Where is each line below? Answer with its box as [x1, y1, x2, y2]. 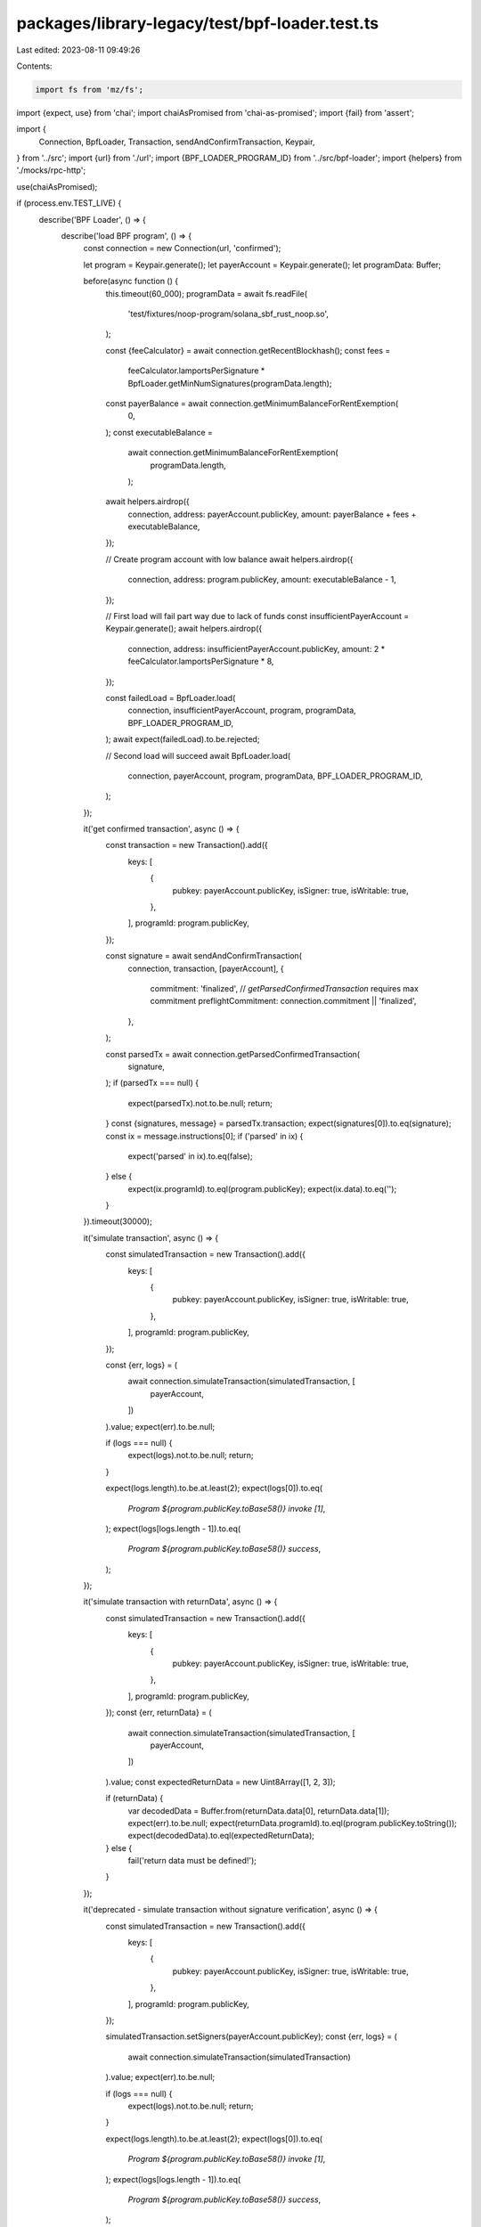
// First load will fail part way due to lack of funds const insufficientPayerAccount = [105, 611, 410, 622]
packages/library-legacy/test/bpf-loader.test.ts [16, 13, 379, 33]
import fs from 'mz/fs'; [35, 85, 144, 94]
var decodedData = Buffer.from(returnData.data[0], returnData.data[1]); [127, 1805, 390, 1816]
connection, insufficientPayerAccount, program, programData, [127, 705, 356, 716]
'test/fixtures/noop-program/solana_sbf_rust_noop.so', [127, 308, 329, 319]
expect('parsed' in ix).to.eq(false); [127, 1150, 253, 1162]
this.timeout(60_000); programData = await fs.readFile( [105, 288, 307, 298]
